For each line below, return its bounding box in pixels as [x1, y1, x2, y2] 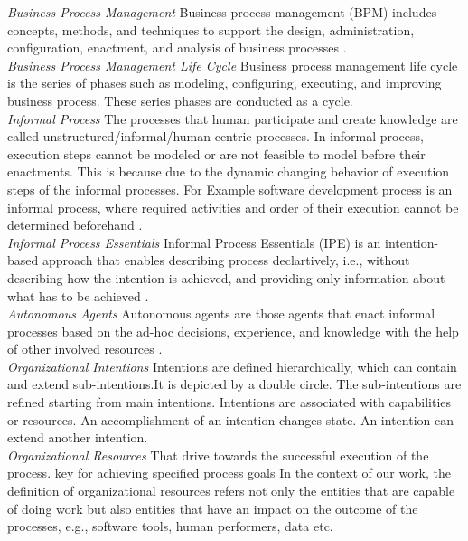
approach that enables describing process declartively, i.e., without [42, 251, 410, 270]
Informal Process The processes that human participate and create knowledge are [7, 109, 458, 128]
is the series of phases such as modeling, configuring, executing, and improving [7, 73, 442, 92]
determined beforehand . [7, 215, 143, 234]
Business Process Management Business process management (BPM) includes [7, 3, 437, 21]
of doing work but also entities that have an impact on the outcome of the [7, 498, 418, 517]
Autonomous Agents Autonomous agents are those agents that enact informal [7, 304, 435, 323]
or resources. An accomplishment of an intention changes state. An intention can [7, 410, 454, 429]
